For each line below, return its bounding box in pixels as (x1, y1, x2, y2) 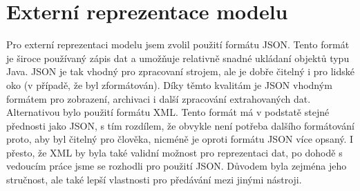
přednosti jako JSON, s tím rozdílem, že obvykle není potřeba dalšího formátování (6, 118, 354, 132)
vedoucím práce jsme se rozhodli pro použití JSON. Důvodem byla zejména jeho (6, 159, 347, 173)
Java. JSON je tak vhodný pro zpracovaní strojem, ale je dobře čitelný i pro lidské (6, 64, 354, 79)
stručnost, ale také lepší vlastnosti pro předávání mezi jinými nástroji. (6, 172, 302, 187)
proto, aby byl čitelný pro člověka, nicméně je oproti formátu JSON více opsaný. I (6, 132, 354, 146)
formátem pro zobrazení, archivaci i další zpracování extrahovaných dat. (6, 91, 311, 105)
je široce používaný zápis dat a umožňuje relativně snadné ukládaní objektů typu (6, 50, 350, 65)
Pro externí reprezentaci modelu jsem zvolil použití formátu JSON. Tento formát (6, 37, 350, 52)
